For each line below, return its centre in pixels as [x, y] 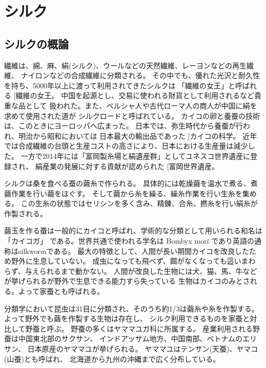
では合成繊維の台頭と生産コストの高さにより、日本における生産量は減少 [126, 146]
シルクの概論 [36, 43]
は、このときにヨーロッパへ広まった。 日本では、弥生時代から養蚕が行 [124, 126]
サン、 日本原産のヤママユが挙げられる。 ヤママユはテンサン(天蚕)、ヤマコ [131, 349]
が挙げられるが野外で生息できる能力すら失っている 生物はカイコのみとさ [127, 281]
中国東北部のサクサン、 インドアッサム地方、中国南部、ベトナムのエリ [138, 338]
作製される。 [26, 213]
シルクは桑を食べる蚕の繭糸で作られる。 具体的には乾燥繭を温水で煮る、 [127, 183]
